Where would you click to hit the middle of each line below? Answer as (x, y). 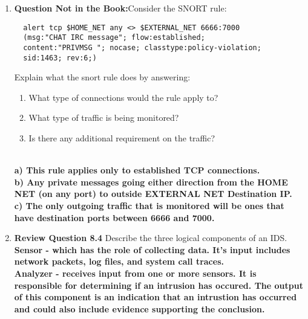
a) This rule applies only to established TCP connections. (137, 170)
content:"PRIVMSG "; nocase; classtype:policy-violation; (142, 47)
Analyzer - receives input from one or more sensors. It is (135, 273)
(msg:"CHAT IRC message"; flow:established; (114, 38)
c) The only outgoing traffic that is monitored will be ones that (149, 205)
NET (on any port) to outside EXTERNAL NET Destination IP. (153, 194)
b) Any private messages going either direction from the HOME (151, 182)
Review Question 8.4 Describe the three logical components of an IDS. (151, 238)
